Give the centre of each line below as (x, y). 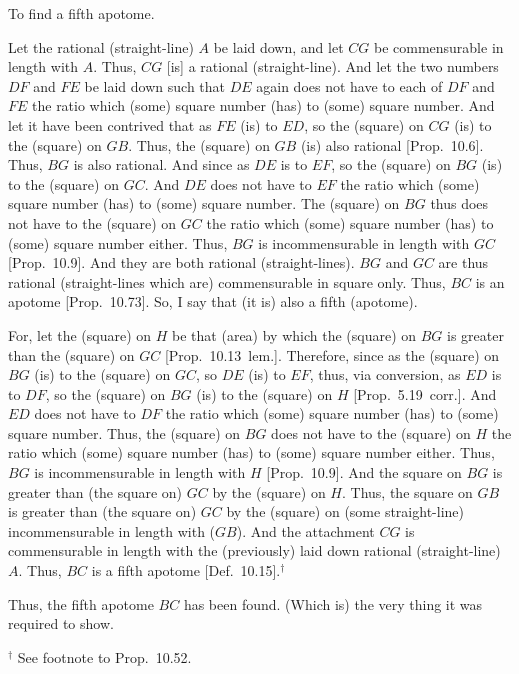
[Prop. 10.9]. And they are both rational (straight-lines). (181, 262)
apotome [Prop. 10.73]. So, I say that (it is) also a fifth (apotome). (213, 301)
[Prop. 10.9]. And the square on (364, 472)
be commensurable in (438, 46)
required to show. (61, 623)
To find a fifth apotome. (81, 13)
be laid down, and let (278, 46)
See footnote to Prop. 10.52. (104, 656)
